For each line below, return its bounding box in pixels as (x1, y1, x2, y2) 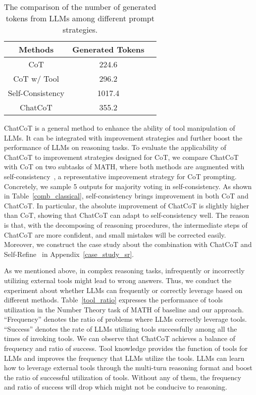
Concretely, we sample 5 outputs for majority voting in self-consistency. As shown (4, 181, 252, 191)
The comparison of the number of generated (4, 1, 156, 12)
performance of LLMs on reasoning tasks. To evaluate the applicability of (4, 142, 226, 152)
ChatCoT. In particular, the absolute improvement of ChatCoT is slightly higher (4, 200, 250, 210)
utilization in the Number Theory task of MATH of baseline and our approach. (4, 304, 244, 314)
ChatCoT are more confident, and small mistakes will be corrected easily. (4, 229, 226, 240)
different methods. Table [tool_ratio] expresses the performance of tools (4, 295, 223, 305)
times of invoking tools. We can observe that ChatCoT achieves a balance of (4, 333, 235, 344)
